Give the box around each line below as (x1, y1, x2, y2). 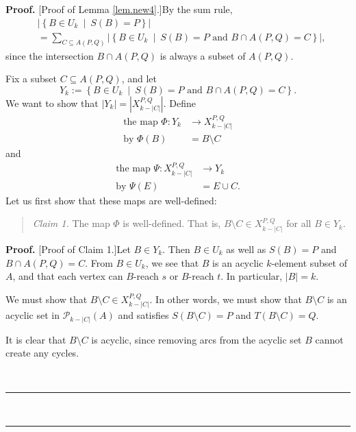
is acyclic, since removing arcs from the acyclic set (91, 332, 302, 346)
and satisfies (118, 308, 169, 322)
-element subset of (271, 255, 347, 269)
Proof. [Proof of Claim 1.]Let (5, 241, 131, 256)
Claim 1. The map (32, 216, 110, 230)
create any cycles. (5, 346, 79, 360)
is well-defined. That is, (123, 216, 221, 230)
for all (286, 216, 311, 230)
